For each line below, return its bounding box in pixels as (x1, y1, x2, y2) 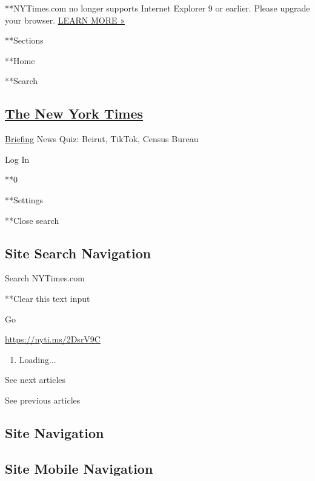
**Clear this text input (5, 292, 90, 304)
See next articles (5, 373, 66, 386)
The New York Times (5, 104, 144, 123)
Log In (5, 152, 30, 165)
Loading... (19, 353, 56, 365)
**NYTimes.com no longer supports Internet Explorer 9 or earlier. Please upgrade (5, 2, 310, 14)
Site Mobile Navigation (5, 459, 153, 477)
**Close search (5, 214, 59, 226)
